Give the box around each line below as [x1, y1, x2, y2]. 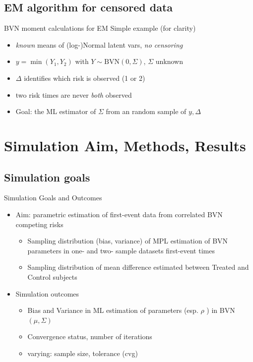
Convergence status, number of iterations [27, 331, 152, 342]
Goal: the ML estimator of [15, 106, 96, 117]
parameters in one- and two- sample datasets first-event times [27, 245, 215, 255]
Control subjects [27, 271, 77, 282]
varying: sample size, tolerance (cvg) [27, 348, 138, 358]
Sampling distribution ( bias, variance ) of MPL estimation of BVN [27, 236, 228, 246]
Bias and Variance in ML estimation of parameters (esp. [27, 305, 198, 315]
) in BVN [206, 305, 235, 315]
